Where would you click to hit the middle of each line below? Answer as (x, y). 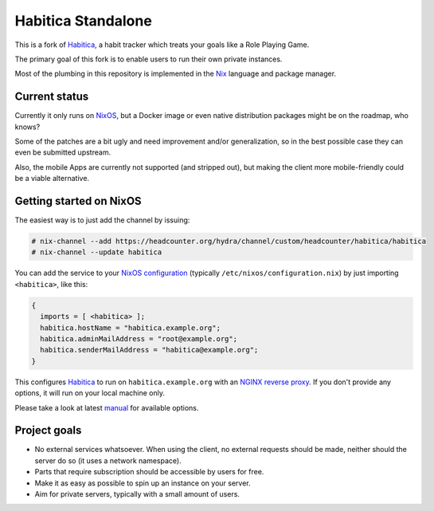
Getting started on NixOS (78, 201)
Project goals (48, 430)
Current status (52, 97)
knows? (27, 127)
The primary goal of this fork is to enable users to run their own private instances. (149, 59)
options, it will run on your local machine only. (90, 393)
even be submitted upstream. (63, 152)
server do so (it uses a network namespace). (108, 460)
